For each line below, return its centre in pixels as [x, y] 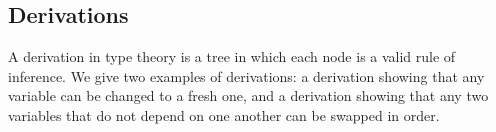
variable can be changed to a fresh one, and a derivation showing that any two [248, 95]
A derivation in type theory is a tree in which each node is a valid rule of [232, 56]
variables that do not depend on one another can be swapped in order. [224, 114]
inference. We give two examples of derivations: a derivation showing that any [246, 75]
